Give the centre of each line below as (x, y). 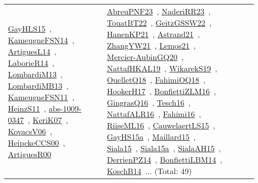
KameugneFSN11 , (41, 97)
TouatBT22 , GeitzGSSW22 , (159, 23)
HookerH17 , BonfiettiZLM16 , (161, 91)
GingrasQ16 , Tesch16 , (149, 102)
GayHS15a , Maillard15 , (151, 137)
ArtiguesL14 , (32, 51)
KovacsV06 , (30, 131)
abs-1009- (65, 108)
